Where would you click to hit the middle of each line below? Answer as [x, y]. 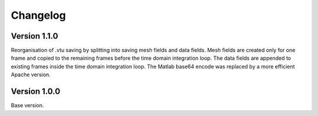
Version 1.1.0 [34, 36]
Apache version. [31, 75]
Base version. [27, 105]
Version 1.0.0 [36, 92]
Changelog [38, 15]
